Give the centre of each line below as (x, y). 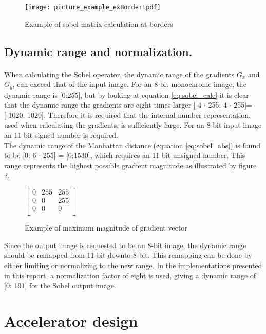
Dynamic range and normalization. (98, 51)
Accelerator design (71, 320)
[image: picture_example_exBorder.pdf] (93, 7)
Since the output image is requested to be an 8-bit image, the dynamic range (125, 245)
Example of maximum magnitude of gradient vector (106, 228)
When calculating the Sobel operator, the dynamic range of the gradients (119, 74)
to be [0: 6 (20, 155)
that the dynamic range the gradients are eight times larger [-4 (103, 105)
